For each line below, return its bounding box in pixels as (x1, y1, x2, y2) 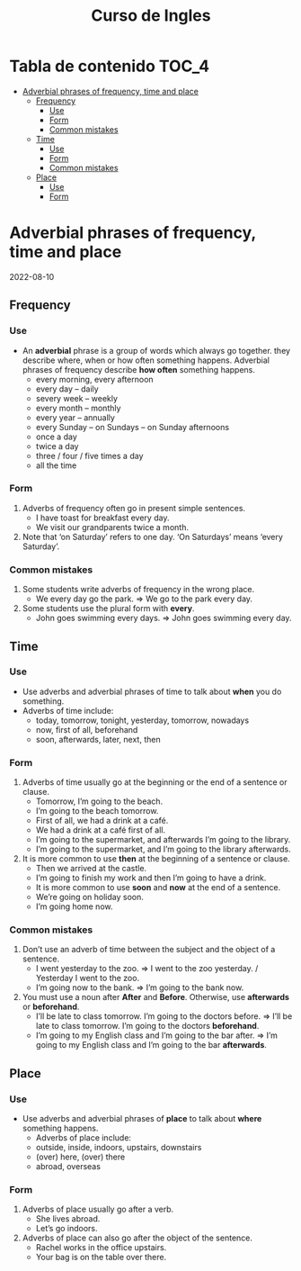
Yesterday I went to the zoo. (35, 973, 140, 984)
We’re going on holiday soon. (35, 892, 144, 903)
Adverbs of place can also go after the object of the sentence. (22, 1232, 253, 1243)
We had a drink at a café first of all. (35, 825, 166, 835)
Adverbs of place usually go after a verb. (22, 1203, 174, 1215)
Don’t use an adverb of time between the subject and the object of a (22, 944, 276, 955)
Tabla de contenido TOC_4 (9, 56, 209, 77)
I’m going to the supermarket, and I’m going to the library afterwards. (35, 843, 291, 855)
